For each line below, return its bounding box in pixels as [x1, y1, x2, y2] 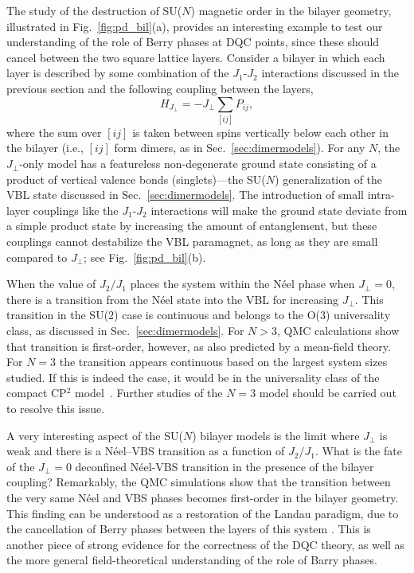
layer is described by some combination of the [6, 64, 229, 81]
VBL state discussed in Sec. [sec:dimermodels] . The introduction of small [6, 186, 365, 203]
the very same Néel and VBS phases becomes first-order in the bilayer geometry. [6, 489, 399, 505]
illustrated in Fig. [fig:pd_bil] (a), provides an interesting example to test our [6, 18, 383, 34]
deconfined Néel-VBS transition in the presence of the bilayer [75, 458, 374, 474]
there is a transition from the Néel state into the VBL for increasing [6, 290, 338, 307]
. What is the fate [314, 442, 402, 459]
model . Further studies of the [74, 384, 223, 401]
